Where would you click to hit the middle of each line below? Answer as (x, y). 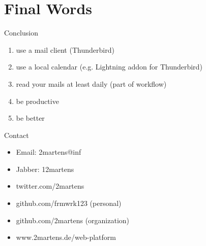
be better (30, 118)
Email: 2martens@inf (49, 152)
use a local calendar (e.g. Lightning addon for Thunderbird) (109, 67)
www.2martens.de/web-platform (66, 237)
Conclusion (21, 33)
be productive (37, 101)
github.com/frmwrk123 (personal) (69, 203)
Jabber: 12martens (45, 169)
